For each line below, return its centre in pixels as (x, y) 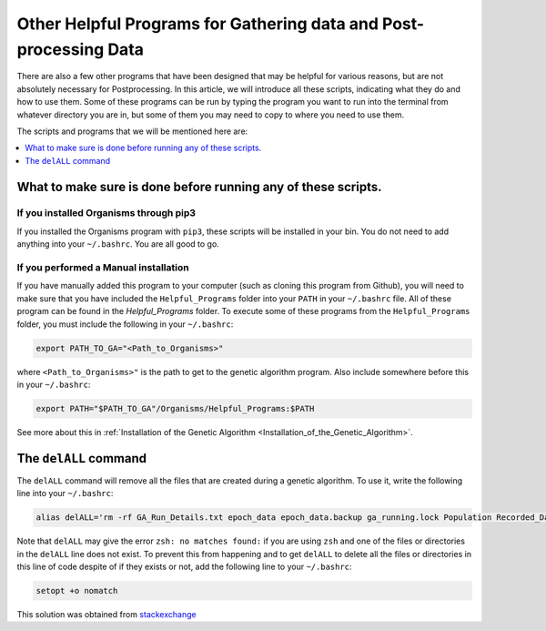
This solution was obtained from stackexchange (106, 614)
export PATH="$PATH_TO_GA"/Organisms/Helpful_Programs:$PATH (175, 408)
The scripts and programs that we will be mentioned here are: (132, 131)
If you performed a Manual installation (103, 267)
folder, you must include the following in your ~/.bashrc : (125, 324)
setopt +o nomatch (77, 590)
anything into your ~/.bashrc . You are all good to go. (118, 244)
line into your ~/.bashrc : (65, 494)
